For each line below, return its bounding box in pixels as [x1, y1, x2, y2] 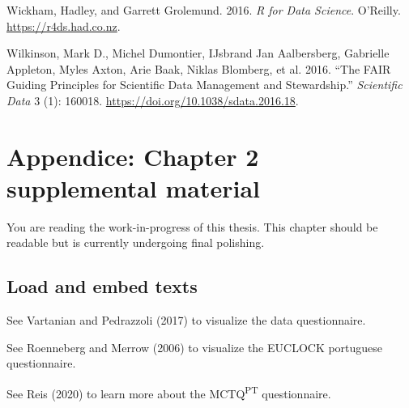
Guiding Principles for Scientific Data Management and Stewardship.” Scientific [6, 76, 403, 93]
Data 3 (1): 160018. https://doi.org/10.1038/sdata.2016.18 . [6, 91, 299, 108]
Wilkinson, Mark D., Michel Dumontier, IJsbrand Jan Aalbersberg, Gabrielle [6, 45, 390, 62]
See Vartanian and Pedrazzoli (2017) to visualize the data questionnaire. [6, 312, 366, 329]
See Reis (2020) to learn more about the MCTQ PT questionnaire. [6, 383, 331, 402]
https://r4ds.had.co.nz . [6, 17, 121, 34]
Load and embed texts [6, 274, 198, 299]
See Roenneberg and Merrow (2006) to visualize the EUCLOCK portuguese [6, 338, 383, 355]
